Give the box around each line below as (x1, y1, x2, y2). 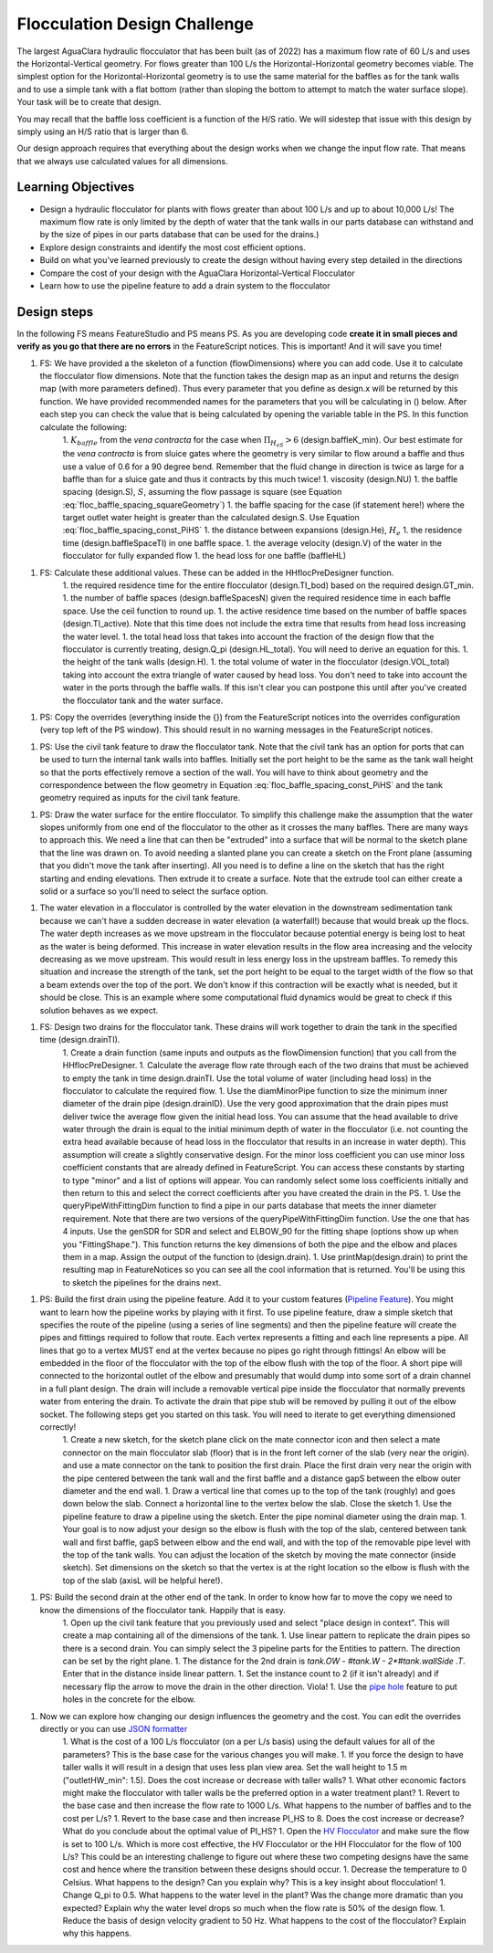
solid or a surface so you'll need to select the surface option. (39, 886, 268, 897)
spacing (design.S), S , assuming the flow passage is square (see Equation (62, 487, 342, 498)
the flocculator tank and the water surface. (62, 695, 224, 706)
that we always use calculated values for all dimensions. (16, 155, 228, 166)
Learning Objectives (16, 179, 135, 195)
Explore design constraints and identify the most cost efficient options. (39, 242, 306, 253)
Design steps (16, 304, 94, 320)
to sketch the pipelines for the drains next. (62, 1276, 222, 1287)
